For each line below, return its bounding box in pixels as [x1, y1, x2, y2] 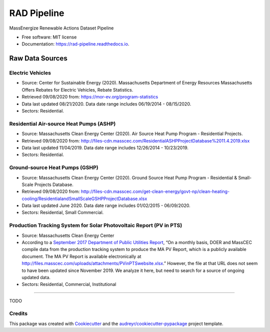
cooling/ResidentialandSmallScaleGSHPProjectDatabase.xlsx [21, 195, 147, 201]
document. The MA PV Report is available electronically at [21, 253, 141, 259]
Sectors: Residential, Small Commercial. [21, 209, 104, 215]
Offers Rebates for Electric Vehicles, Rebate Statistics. [21, 86, 133, 92]
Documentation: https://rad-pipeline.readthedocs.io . [21, 41, 129, 47]
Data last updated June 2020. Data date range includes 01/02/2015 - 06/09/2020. [21, 202, 191, 208]
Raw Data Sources [9, 54, 67, 62]
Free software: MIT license [21, 34, 77, 40]
